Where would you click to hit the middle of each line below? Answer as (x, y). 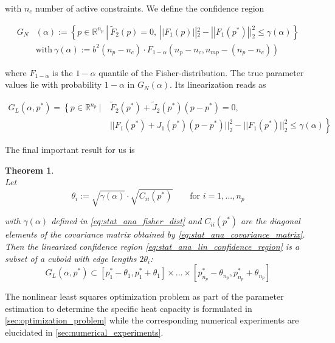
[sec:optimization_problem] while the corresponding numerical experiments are (152, 320)
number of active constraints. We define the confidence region (150, 8)
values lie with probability (54, 84)
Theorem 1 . (29, 170)
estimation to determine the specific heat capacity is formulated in (129, 308)
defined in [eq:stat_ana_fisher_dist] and (126, 221)
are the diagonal (271, 221)
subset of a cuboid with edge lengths (71, 258)
